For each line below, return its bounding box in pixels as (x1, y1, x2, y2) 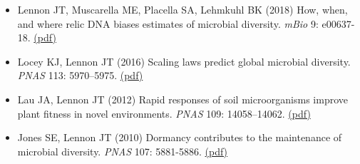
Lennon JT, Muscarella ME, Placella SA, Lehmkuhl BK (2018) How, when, (17, 2, 348, 16)
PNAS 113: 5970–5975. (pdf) (17, 68, 143, 83)
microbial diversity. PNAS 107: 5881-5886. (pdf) (17, 143, 228, 158)
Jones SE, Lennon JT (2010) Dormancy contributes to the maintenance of (17, 130, 342, 145)
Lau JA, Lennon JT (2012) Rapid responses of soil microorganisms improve (17, 91, 348, 106)
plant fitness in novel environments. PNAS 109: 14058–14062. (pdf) (17, 106, 311, 121)
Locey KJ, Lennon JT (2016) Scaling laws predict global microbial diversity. (17, 53, 351, 68)
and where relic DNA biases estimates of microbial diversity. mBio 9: (17, 16, 319, 31)
